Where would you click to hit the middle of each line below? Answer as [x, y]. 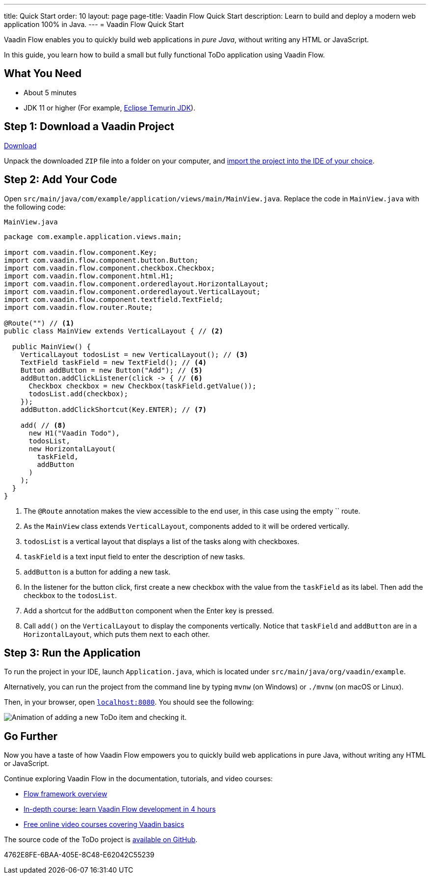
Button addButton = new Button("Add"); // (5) [111, 370]
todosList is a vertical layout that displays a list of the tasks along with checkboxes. [161, 541]
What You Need [43, 74]
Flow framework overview [66, 794]
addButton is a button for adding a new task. [97, 572]
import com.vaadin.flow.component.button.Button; [101, 260]
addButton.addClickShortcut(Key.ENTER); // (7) [114, 409]
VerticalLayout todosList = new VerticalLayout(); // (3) [134, 354]
